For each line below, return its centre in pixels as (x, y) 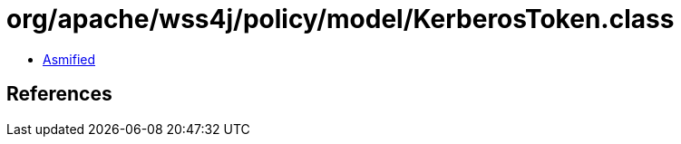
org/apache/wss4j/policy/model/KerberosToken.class (340, 19)
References (59, 94)
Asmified (69, 59)
